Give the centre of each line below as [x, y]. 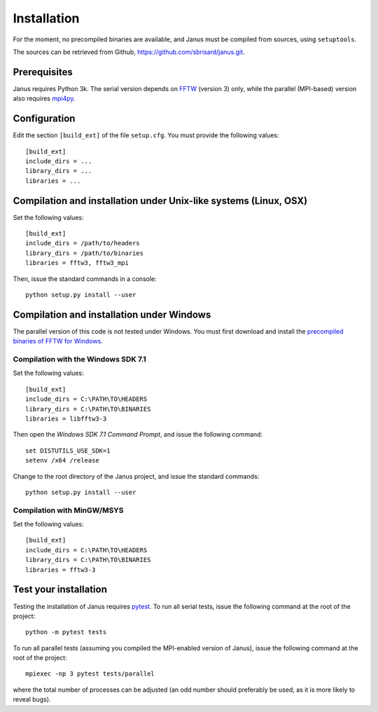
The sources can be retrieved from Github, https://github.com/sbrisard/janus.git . [129, 52]
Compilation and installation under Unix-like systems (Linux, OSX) [160, 201]
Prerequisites [43, 72]
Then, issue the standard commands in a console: [85, 279]
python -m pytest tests [66, 632]
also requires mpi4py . [44, 99]
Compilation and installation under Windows [112, 314]
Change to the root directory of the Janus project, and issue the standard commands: [136, 476]
